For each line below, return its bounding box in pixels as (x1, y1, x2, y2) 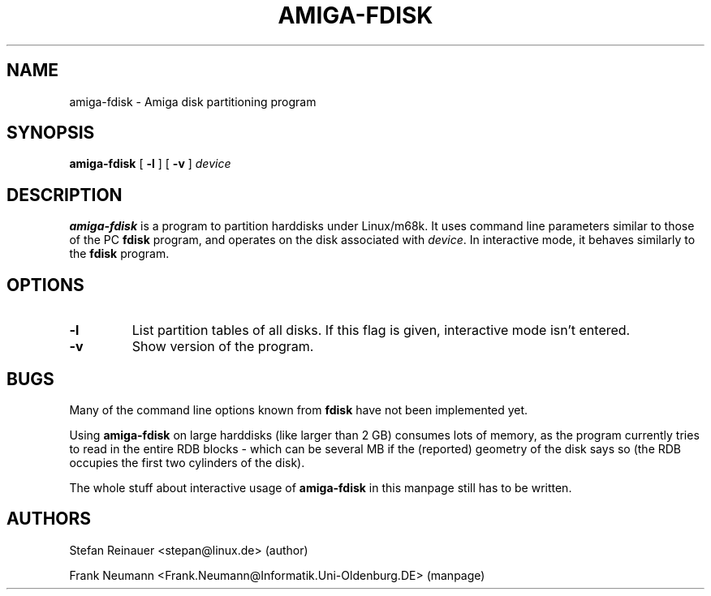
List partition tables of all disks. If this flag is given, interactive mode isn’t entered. (131, 322, 631, 339)
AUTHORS (6, 508, 92, 530)
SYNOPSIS (6, 122, 95, 144)
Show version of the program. (131, 338, 314, 355)
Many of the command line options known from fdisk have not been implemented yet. (69, 402, 528, 417)
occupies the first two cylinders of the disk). (69, 455, 305, 470)
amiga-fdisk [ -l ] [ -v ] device (69, 157, 231, 171)
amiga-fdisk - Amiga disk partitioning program (69, 94, 317, 109)
